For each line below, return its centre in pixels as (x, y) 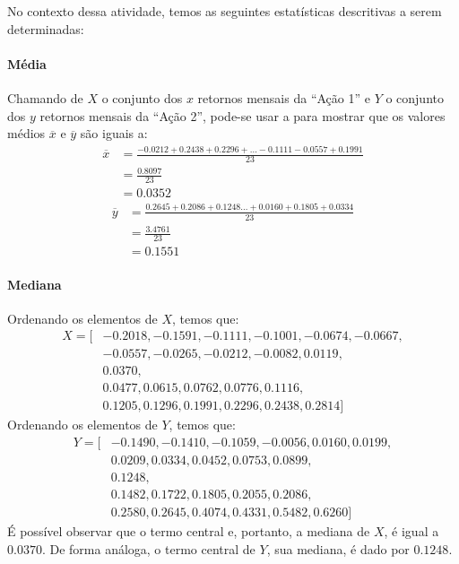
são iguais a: (114, 133)
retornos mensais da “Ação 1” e (284, 97)
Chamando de (45, 97)
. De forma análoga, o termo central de (148, 548)
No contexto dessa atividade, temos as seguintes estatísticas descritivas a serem (225, 11)
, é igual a (411, 531)
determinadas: (46, 28)
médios (26, 133)
